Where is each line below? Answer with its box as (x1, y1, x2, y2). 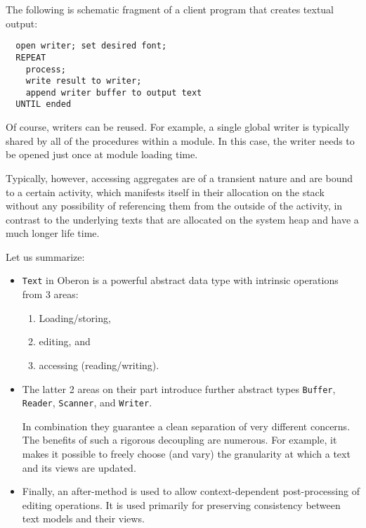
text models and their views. (22, 511, 145, 526)
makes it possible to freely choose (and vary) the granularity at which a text (22, 446, 351, 461)
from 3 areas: (22, 287, 79, 302)
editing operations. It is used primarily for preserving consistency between (22, 497, 341, 512)
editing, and (39, 334, 91, 349)
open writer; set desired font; (15, 41, 167, 51)
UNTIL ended (15, 99, 72, 110)
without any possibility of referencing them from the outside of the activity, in (6, 198, 343, 213)
